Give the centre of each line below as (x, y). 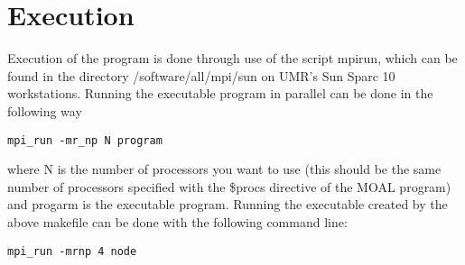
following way (45, 110)
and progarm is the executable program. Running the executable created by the (228, 204)
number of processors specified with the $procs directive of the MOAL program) (229, 186)
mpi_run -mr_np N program (85, 140)
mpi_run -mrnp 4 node (72, 251)
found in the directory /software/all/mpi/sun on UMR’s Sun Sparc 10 (201, 75)
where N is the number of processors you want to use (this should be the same (224, 169)
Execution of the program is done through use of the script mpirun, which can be (232, 58)
